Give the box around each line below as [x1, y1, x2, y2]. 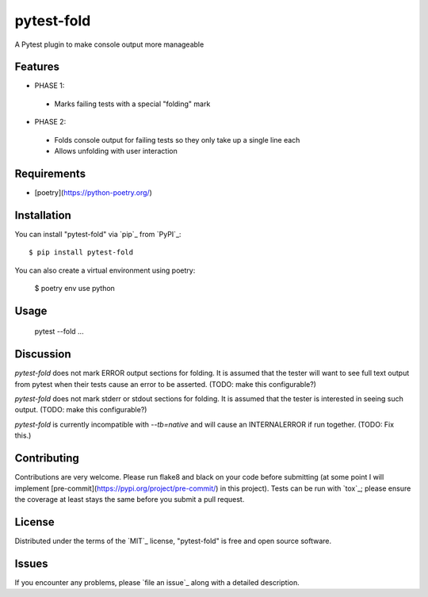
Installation [14, 209, 71, 222]
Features [14, 60, 59, 74]
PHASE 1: [34, 81, 65, 90]
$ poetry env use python [34, 284, 115, 293]
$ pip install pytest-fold [29, 248, 134, 257]
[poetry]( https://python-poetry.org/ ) [34, 187, 152, 197]
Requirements [14, 166, 86, 180]
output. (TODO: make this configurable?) [14, 405, 147, 415]
